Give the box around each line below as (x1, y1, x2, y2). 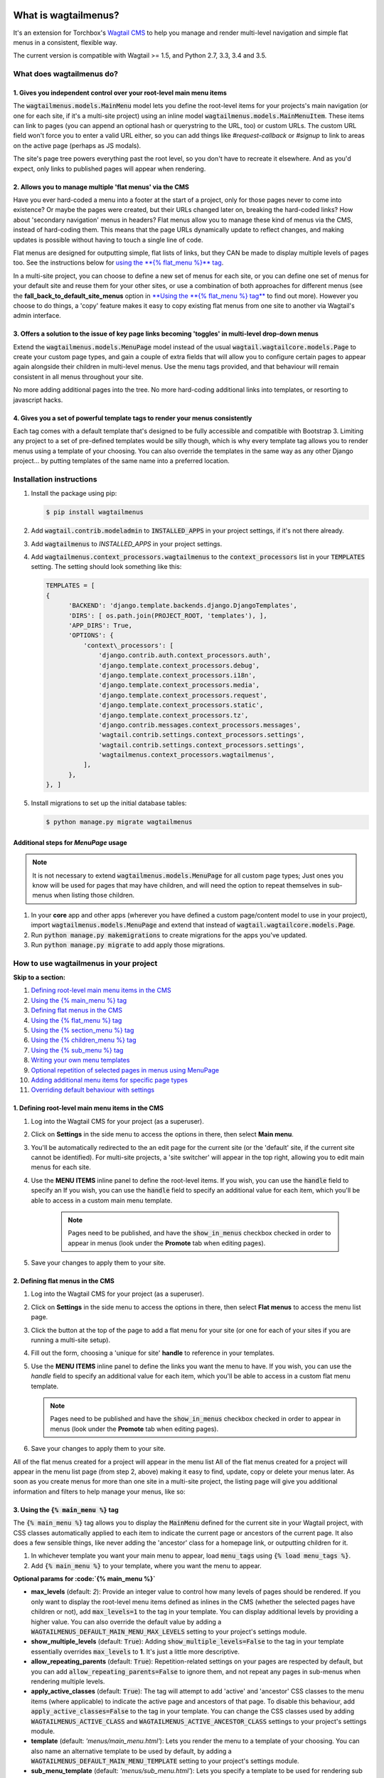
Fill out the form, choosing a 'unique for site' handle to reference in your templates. (31, 1348, 275, 1358)
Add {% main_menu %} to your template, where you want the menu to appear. (31, 1561, 262, 1570)
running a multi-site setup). (31, 1336, 110, 1344)
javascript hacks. (13, 395, 63, 404)
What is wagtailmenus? (13, 9, 120, 21)
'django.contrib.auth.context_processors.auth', (98, 651, 272, 659)
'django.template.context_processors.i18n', (98, 671, 256, 679)
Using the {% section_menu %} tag (31, 1026, 134, 1035)
